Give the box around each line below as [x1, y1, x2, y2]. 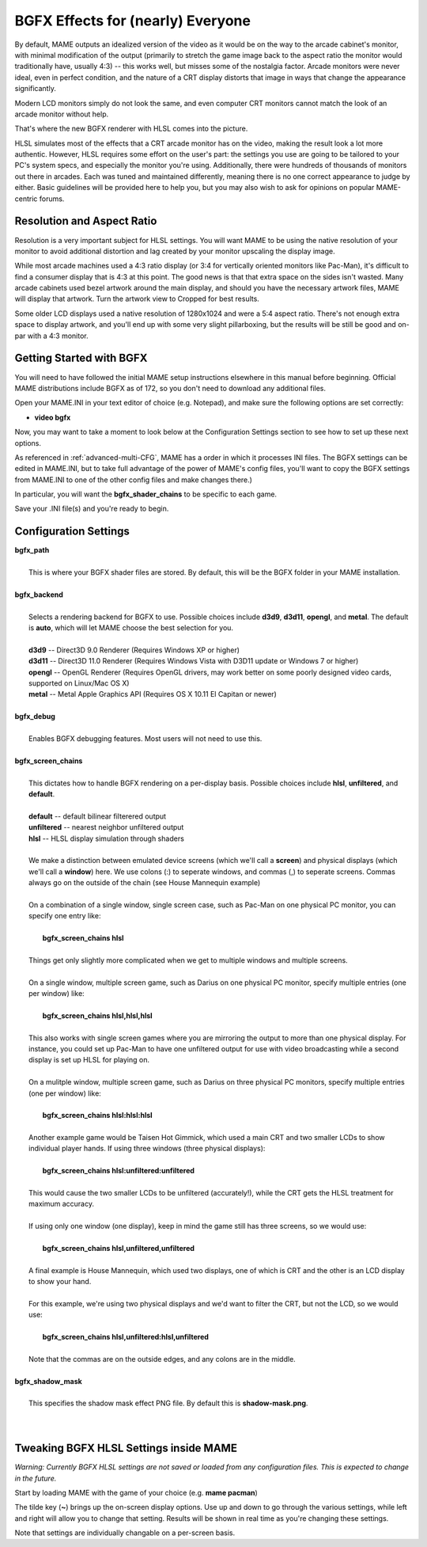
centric [14, 194, 38, 203]
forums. [39, 194, 65, 203]
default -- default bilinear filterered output [28, 812, 166, 821]
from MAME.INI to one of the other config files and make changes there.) [14, 475, 253, 485]
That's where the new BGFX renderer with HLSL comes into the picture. [14, 124, 248, 134]
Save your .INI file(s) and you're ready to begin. [14, 504, 169, 514]
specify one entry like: [28, 911, 101, 921]
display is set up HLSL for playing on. [28, 1055, 150, 1065]
